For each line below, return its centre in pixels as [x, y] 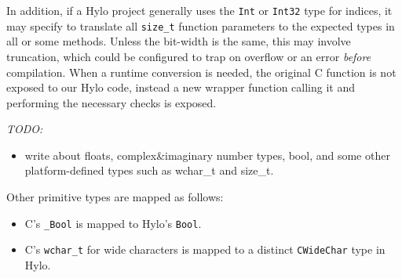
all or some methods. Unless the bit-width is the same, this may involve [179, 41]
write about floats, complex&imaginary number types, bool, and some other [207, 155]
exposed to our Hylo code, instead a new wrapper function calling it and [181, 87]
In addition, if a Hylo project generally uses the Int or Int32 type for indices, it [199, 10]
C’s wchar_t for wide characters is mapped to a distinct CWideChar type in [205, 249]
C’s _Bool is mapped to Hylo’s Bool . [113, 223]
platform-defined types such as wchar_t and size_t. [149, 170]
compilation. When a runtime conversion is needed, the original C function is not [201, 72]
